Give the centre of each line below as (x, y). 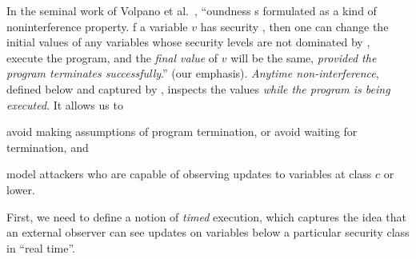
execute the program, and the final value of (112, 57)
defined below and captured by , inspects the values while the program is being (198, 88)
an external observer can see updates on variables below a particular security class (208, 232)
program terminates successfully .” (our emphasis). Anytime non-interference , (193, 73)
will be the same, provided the (304, 57)
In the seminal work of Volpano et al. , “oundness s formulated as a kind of (192, 10)
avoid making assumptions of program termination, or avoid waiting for (182, 131)
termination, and (48, 147)
